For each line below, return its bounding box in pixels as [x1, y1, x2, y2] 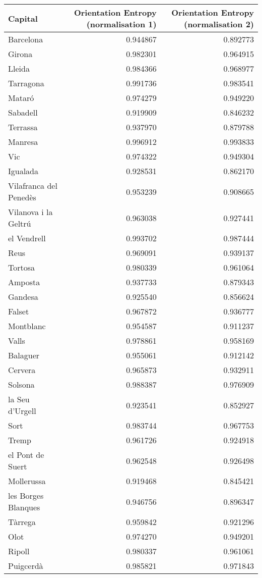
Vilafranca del [8, 180, 57, 191]
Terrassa [8, 121, 38, 133]
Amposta [8, 276, 40, 288]
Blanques [8, 501, 40, 513]
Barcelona [8, 33, 43, 45]
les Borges [8, 490, 44, 501]
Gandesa [8, 291, 38, 302]
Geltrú [8, 218, 31, 229]
